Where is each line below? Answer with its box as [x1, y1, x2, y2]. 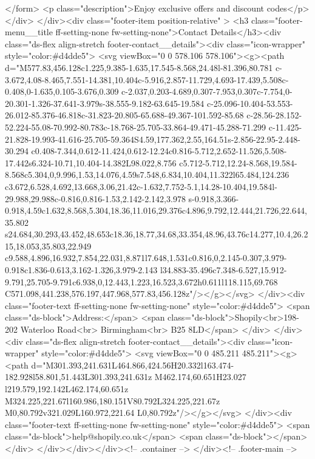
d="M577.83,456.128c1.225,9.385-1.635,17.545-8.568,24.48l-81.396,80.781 [5, 61, 273, 73]
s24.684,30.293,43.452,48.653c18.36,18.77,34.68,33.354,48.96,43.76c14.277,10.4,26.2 [5, 228, 308, 240]
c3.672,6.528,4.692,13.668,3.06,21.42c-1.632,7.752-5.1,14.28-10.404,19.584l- [5, 180, 277, 192]
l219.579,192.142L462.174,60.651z [5, 382, 129, 395]
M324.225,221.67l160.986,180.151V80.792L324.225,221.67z [5, 394, 220, 407]
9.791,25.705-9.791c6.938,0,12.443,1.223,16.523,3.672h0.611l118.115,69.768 [5, 275, 278, 288]
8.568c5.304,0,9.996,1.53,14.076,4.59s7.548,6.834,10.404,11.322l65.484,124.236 [5, 168, 290, 181]
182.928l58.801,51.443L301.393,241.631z [5, 370, 152, 383]
